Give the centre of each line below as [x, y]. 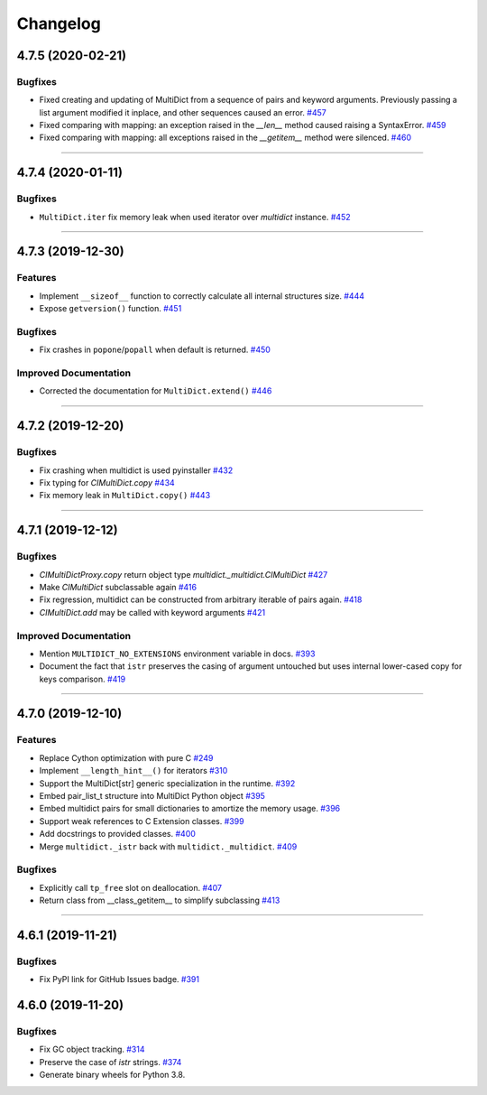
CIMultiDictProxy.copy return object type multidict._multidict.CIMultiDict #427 [184, 574]
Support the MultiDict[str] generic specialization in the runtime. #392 [167, 783]
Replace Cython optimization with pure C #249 [126, 757]
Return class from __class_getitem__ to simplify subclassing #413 [160, 900]
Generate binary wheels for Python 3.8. [112, 1075]
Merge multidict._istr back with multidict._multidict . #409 [168, 846]
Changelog [59, 23]
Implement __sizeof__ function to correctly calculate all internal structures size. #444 [202, 296]
